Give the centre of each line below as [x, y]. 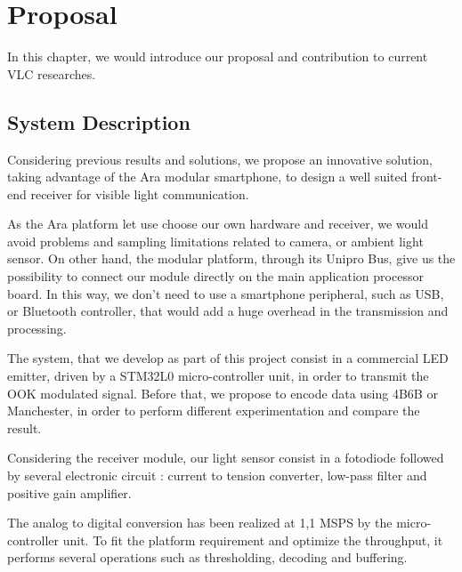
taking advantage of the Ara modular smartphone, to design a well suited [207, 177]
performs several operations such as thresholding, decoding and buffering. [207, 557]
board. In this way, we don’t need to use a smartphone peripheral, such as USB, [226, 293]
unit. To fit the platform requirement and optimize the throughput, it [253, 540]
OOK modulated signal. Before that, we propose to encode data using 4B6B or [223, 393]
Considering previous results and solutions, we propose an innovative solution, [220, 159]
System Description [99, 121]
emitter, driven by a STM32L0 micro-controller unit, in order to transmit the [218, 376]
